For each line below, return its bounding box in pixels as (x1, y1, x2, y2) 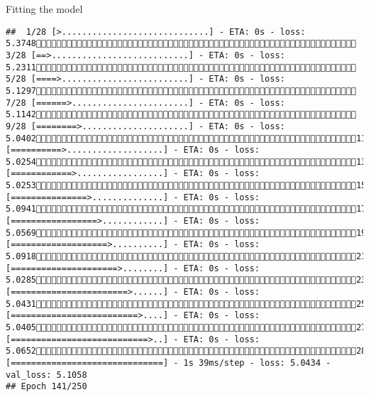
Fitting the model (6, 1, 83, 16)
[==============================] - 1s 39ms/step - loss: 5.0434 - (6, 357, 331, 368)
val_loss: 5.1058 (6, 369, 87, 380)
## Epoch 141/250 (6, 381, 87, 392)
